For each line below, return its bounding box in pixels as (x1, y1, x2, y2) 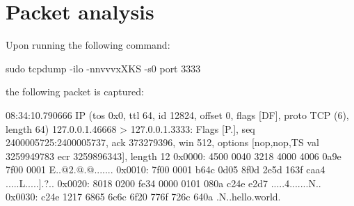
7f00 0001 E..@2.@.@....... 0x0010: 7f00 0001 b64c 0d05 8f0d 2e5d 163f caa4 (6, 162, 325, 177)
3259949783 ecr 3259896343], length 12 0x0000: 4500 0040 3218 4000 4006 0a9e (6, 148, 341, 163)
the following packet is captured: (6, 84, 144, 99)
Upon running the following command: (6, 38, 170, 52)
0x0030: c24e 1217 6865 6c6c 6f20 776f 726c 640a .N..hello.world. (6, 189, 281, 204)
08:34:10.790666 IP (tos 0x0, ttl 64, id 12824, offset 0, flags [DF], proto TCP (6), (6, 107, 349, 122)
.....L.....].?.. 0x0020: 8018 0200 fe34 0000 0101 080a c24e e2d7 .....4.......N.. (6, 175, 321, 190)
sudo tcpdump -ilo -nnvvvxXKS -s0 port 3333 (6, 61, 201, 75)
